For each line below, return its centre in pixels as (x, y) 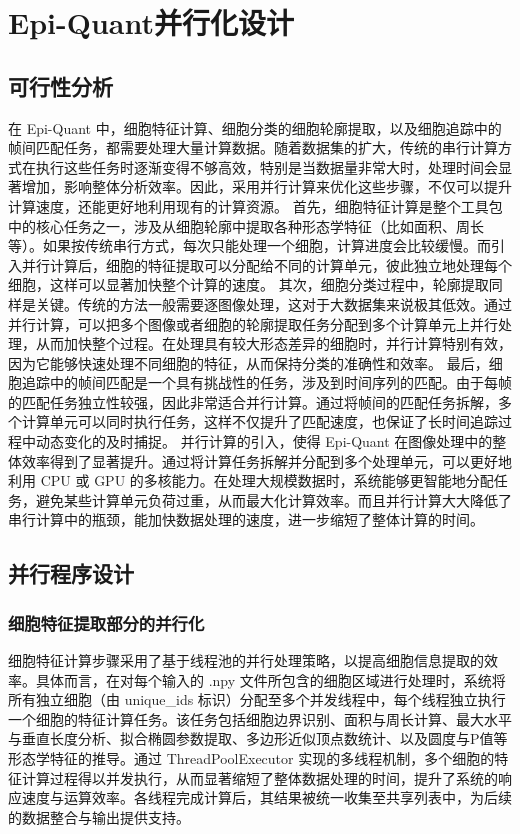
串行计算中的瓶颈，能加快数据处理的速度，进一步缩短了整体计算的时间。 (246, 519)
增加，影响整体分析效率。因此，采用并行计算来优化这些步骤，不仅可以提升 (266, 186)
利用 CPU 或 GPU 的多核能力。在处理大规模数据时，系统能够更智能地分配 (251, 480)
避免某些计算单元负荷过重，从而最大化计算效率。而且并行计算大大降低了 (273, 499)
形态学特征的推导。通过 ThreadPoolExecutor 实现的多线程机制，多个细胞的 (251, 758)
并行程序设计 (71, 573)
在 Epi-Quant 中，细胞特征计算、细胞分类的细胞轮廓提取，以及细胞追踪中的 (255, 127)
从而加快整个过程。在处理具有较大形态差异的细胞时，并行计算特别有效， (273, 343)
